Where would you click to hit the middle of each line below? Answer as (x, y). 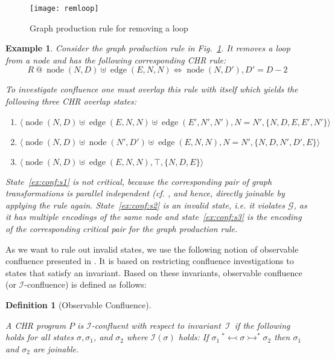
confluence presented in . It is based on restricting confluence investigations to (150, 261)
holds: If (193, 337)
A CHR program (36, 325)
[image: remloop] (64, 8)
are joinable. (56, 348)
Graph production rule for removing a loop (109, 27)
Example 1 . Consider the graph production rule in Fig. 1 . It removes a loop (148, 48)
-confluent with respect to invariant (156, 325)
